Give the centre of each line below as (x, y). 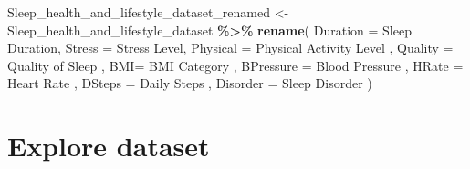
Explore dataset (109, 146)
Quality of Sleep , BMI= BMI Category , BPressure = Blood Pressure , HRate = (235, 65)
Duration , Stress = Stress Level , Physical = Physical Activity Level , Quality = (230, 48)
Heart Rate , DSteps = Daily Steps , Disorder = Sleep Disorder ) (190, 83)
